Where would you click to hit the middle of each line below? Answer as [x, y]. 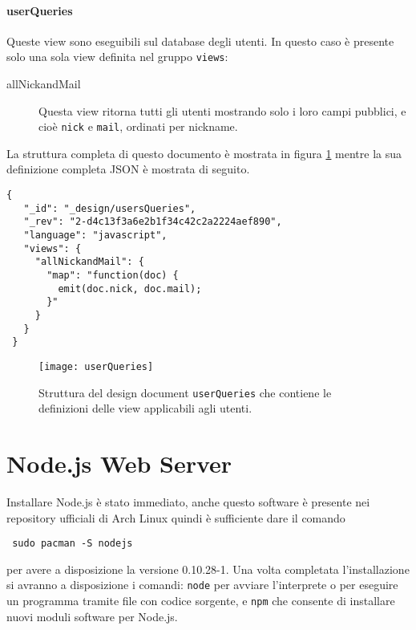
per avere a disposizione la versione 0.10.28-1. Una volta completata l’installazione [208, 569]
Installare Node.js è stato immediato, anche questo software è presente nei [188, 501]
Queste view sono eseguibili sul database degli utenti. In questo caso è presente [200, 41]
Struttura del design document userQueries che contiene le [185, 392]
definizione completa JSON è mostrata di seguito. [128, 169]
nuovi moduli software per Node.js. [92, 616]
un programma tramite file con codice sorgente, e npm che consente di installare [201, 601]
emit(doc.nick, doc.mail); [130, 289]
